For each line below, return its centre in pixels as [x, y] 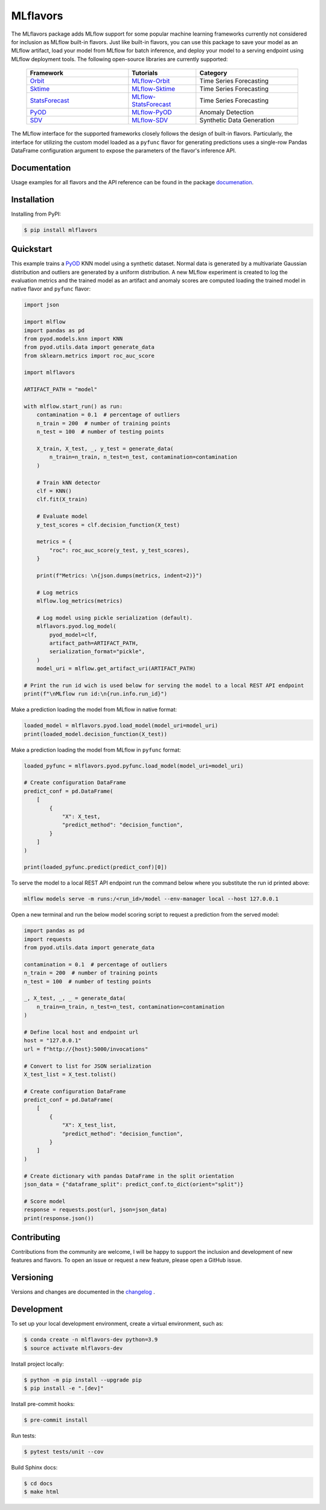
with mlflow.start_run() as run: [73, 407]
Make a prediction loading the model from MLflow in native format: [94, 709]
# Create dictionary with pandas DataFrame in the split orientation [129, 1176]
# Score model [45, 1201]
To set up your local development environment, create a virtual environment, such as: [117, 1324]
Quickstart [32, 249]
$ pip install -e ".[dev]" [64, 1388]
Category [213, 73]
